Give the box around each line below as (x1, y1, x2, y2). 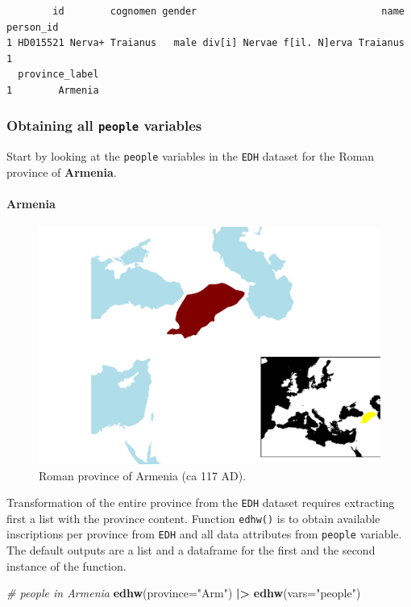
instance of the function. (6, 557, 127, 574)
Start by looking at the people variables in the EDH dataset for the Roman (6, 148, 375, 165)
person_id (6, 21, 59, 33)
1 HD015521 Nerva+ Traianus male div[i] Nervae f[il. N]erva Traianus (6, 37, 405, 49)
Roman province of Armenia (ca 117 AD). (39, 467, 247, 484)
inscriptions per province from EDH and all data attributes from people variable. (6, 525, 402, 542)
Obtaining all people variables (6, 115, 202, 136)
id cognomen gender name (52, 6, 405, 17)
